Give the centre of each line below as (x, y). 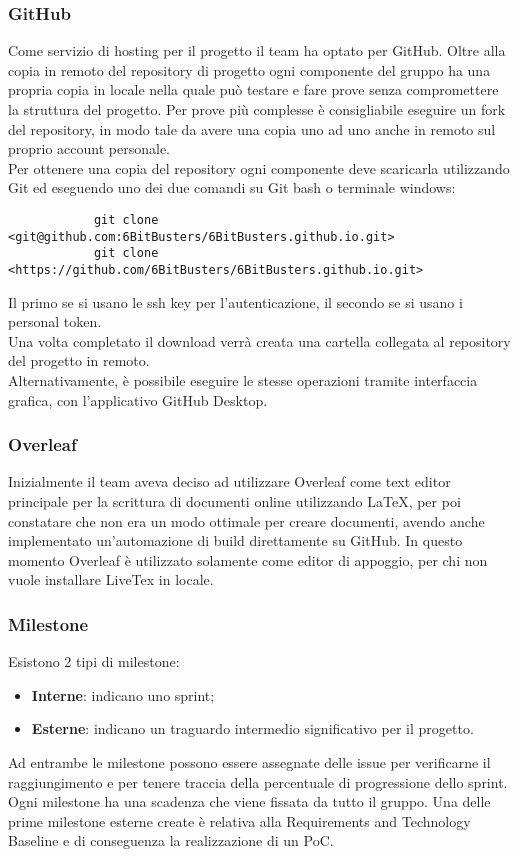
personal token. (55, 321)
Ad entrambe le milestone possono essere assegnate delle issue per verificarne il (249, 761)
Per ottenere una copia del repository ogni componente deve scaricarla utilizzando (259, 167)
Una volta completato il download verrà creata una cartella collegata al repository (259, 340)
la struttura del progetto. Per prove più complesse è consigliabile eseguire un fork (257, 109)
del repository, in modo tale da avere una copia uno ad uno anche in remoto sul (252, 128)
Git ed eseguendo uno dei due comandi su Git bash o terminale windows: (232, 187)
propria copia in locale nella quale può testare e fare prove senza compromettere (253, 89)
